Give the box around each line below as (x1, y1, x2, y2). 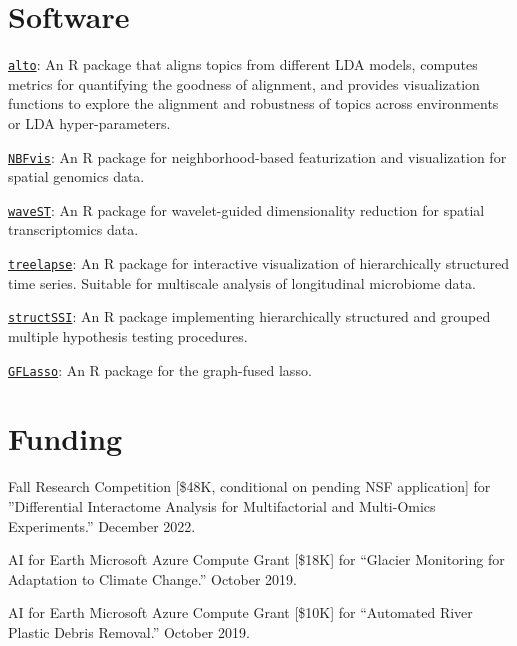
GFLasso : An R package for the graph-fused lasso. (8, 359, 312, 380)
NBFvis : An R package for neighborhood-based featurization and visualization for (8, 146, 507, 167)
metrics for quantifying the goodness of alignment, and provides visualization (8, 73, 480, 94)
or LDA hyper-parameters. (8, 112, 171, 133)
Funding (8, 418, 123, 459)
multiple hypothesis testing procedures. (8, 325, 248, 346)
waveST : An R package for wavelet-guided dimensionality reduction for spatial (8, 199, 485, 220)
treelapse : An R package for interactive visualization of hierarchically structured (8, 253, 509, 274)
